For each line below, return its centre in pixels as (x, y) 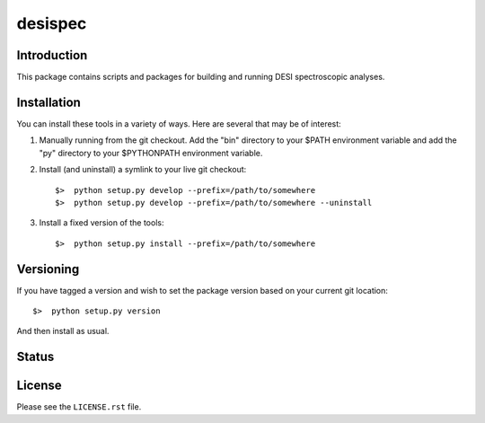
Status (35, 357)
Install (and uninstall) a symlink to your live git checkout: (143, 170)
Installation (48, 102)
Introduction (52, 55)
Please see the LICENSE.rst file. (79, 407)
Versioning (48, 269)
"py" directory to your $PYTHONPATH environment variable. (151, 153)
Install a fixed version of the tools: (101, 223)
